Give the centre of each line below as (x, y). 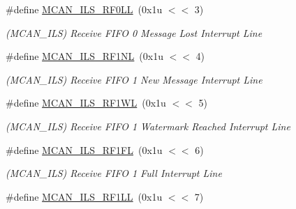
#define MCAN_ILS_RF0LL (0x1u (84, 9)
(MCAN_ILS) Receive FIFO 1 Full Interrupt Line (114, 173)
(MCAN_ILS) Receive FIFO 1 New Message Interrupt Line (134, 79)
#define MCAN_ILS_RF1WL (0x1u (86, 103)
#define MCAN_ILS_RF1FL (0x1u (84, 149)
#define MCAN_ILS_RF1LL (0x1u (84, 196)
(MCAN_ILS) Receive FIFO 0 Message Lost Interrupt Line (134, 32)
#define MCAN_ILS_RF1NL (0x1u (84, 56)
